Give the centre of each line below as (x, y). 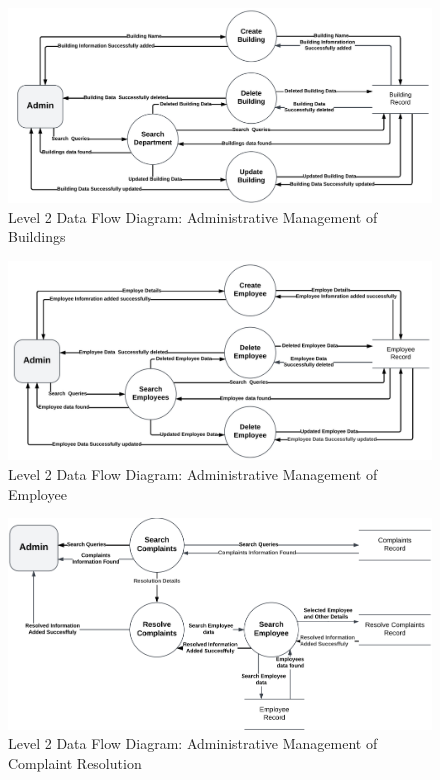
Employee (37, 493)
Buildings (37, 236)
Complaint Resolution (75, 762)
